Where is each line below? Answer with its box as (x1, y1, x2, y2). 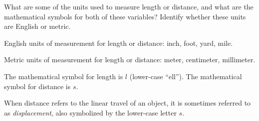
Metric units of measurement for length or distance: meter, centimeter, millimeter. (4, 54, 256, 65)
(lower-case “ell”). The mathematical (129, 71, 242, 81)
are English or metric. (4, 21, 71, 31)
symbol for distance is (4, 81, 71, 91)
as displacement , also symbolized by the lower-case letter (4, 107, 177, 118)
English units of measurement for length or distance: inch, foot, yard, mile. (4, 37, 233, 48)
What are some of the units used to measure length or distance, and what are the (4, 1, 254, 11)
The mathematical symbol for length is (4, 71, 123, 81)
